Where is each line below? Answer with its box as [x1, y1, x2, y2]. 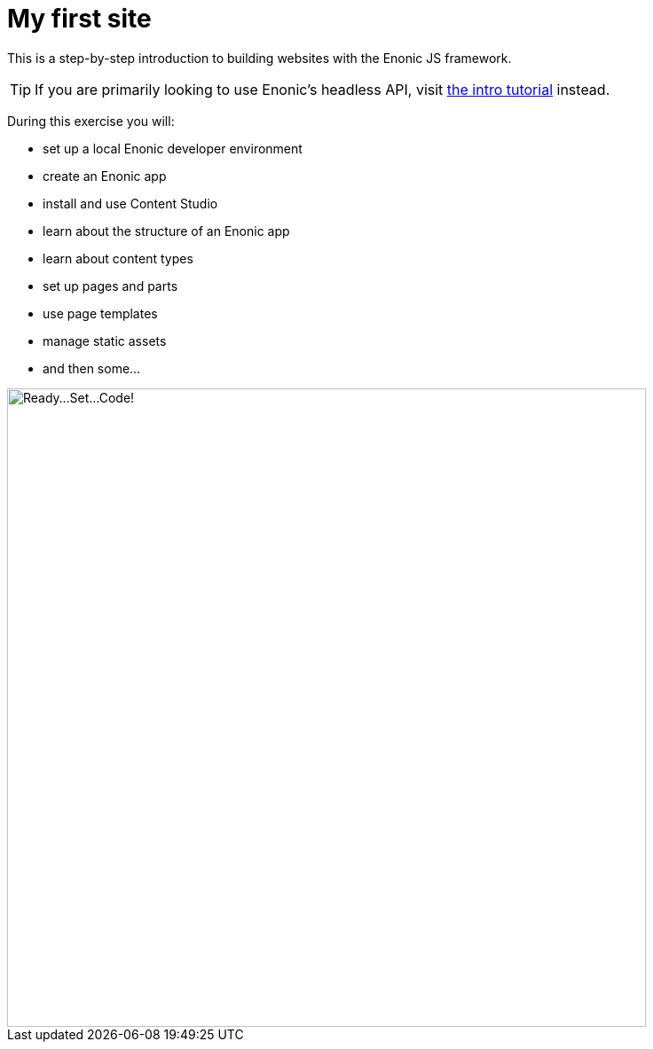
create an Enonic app [43, 168, 167, 184]
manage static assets [43, 333, 167, 348]
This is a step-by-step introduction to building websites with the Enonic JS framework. [7, 50, 512, 66]
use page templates [43, 305, 158, 321]
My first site [7, 4, 152, 34]
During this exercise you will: [7, 113, 175, 129]
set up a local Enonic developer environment [43, 140, 303, 156]
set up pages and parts [43, 278, 178, 294]
